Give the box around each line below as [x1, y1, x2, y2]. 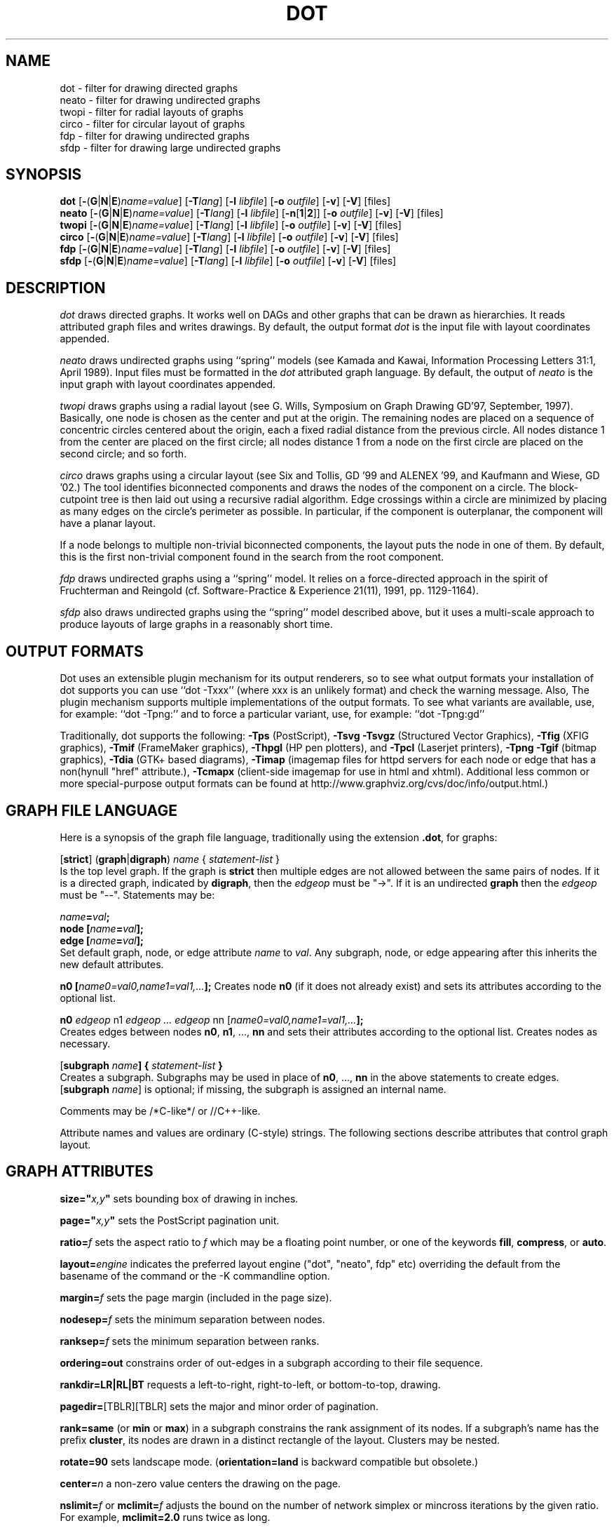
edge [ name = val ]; [60, 934, 144, 946]
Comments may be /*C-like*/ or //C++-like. [60, 1104, 261, 1117]
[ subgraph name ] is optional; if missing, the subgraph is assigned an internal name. [60, 1083, 446, 1095]
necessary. [60, 1037, 111, 1050]
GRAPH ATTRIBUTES [6, 1162, 153, 1181]
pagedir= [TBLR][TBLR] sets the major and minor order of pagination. [60, 1400, 378, 1412]
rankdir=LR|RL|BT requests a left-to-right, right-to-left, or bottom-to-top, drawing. [60, 1378, 441, 1390]
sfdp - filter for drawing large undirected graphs [60, 141, 281, 154]
